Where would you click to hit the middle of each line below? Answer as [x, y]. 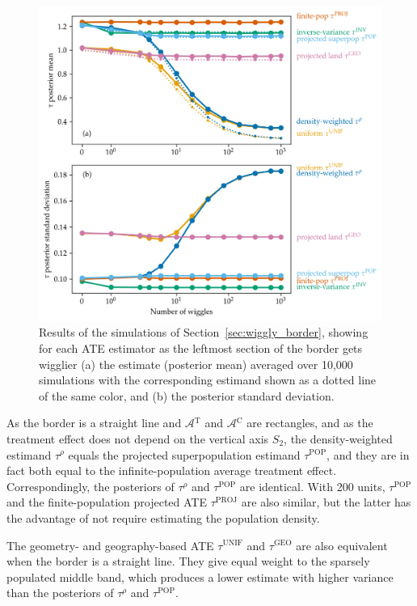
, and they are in [368, 454]
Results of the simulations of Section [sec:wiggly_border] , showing [204, 332]
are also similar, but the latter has [326, 502]
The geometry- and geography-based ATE [110, 545]
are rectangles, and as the [310, 423]
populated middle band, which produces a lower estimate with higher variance [200, 576]
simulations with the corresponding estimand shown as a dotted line [208, 380]
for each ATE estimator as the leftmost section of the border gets [201, 347]
